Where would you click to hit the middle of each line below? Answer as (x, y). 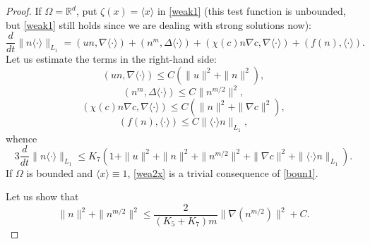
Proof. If (24, 11)
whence (22, 138)
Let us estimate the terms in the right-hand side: (111, 59)
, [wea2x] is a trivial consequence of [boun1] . (223, 172)
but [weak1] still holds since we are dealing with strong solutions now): (159, 24)
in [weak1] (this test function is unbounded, (251, 11)
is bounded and (60, 172)
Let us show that (42, 196)
